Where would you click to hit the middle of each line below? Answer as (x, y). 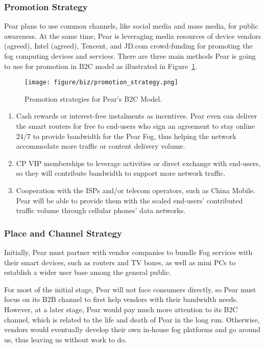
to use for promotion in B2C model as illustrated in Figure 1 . (101, 66)
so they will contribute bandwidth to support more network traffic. (121, 173)
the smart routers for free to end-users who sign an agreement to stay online (135, 126)
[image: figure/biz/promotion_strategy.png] (101, 83)
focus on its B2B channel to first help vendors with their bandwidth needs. (121, 299)
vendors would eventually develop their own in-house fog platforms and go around (132, 329)
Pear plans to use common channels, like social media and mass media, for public (131, 26)
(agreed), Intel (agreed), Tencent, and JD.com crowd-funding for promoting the (128, 46)
